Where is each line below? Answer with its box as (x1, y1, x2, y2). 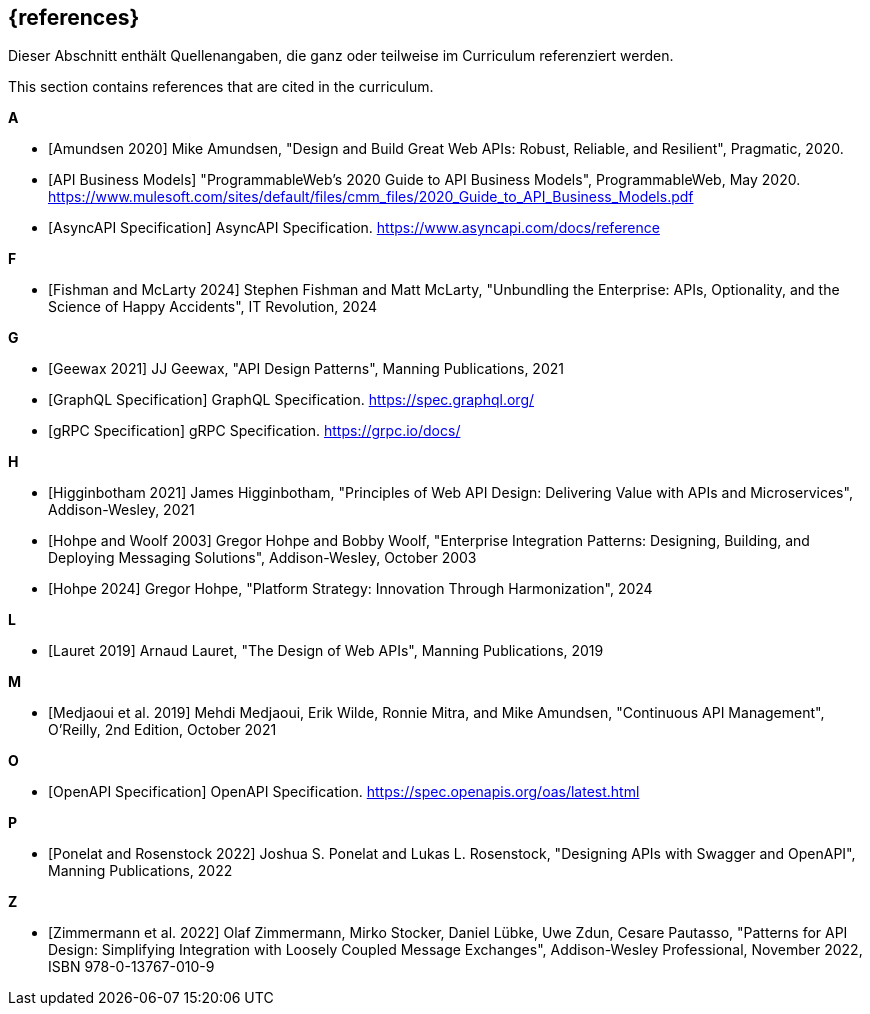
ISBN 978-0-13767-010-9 (48, 958, 215, 976)
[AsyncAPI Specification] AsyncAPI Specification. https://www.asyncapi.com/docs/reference (48, 219, 660, 237)
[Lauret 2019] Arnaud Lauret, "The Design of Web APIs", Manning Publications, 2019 (48, 642, 604, 660)
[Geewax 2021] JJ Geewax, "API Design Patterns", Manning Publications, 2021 (48, 360, 564, 378)
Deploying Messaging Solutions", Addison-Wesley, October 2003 (48, 549, 477, 567)
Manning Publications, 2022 (48, 862, 233, 880)
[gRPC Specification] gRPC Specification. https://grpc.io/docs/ (48, 422, 461, 440)
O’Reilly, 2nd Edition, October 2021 (48, 721, 277, 739)
